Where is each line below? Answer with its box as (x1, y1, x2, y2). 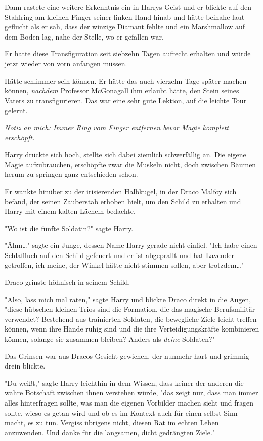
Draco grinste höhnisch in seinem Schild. (5, 277, 130, 287)
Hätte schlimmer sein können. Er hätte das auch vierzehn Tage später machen (5, 75, 247, 86)
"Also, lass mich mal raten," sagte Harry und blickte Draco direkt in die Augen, (5, 293, 251, 304)
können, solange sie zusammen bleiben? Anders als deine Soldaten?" (5, 334, 215, 344)
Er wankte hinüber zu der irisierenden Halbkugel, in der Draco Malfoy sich (5, 186, 237, 196)
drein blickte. (5, 360, 46, 371)
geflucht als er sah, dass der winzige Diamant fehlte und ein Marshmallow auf (5, 21, 245, 32)
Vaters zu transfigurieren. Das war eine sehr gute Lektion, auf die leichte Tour (5, 95, 247, 105)
